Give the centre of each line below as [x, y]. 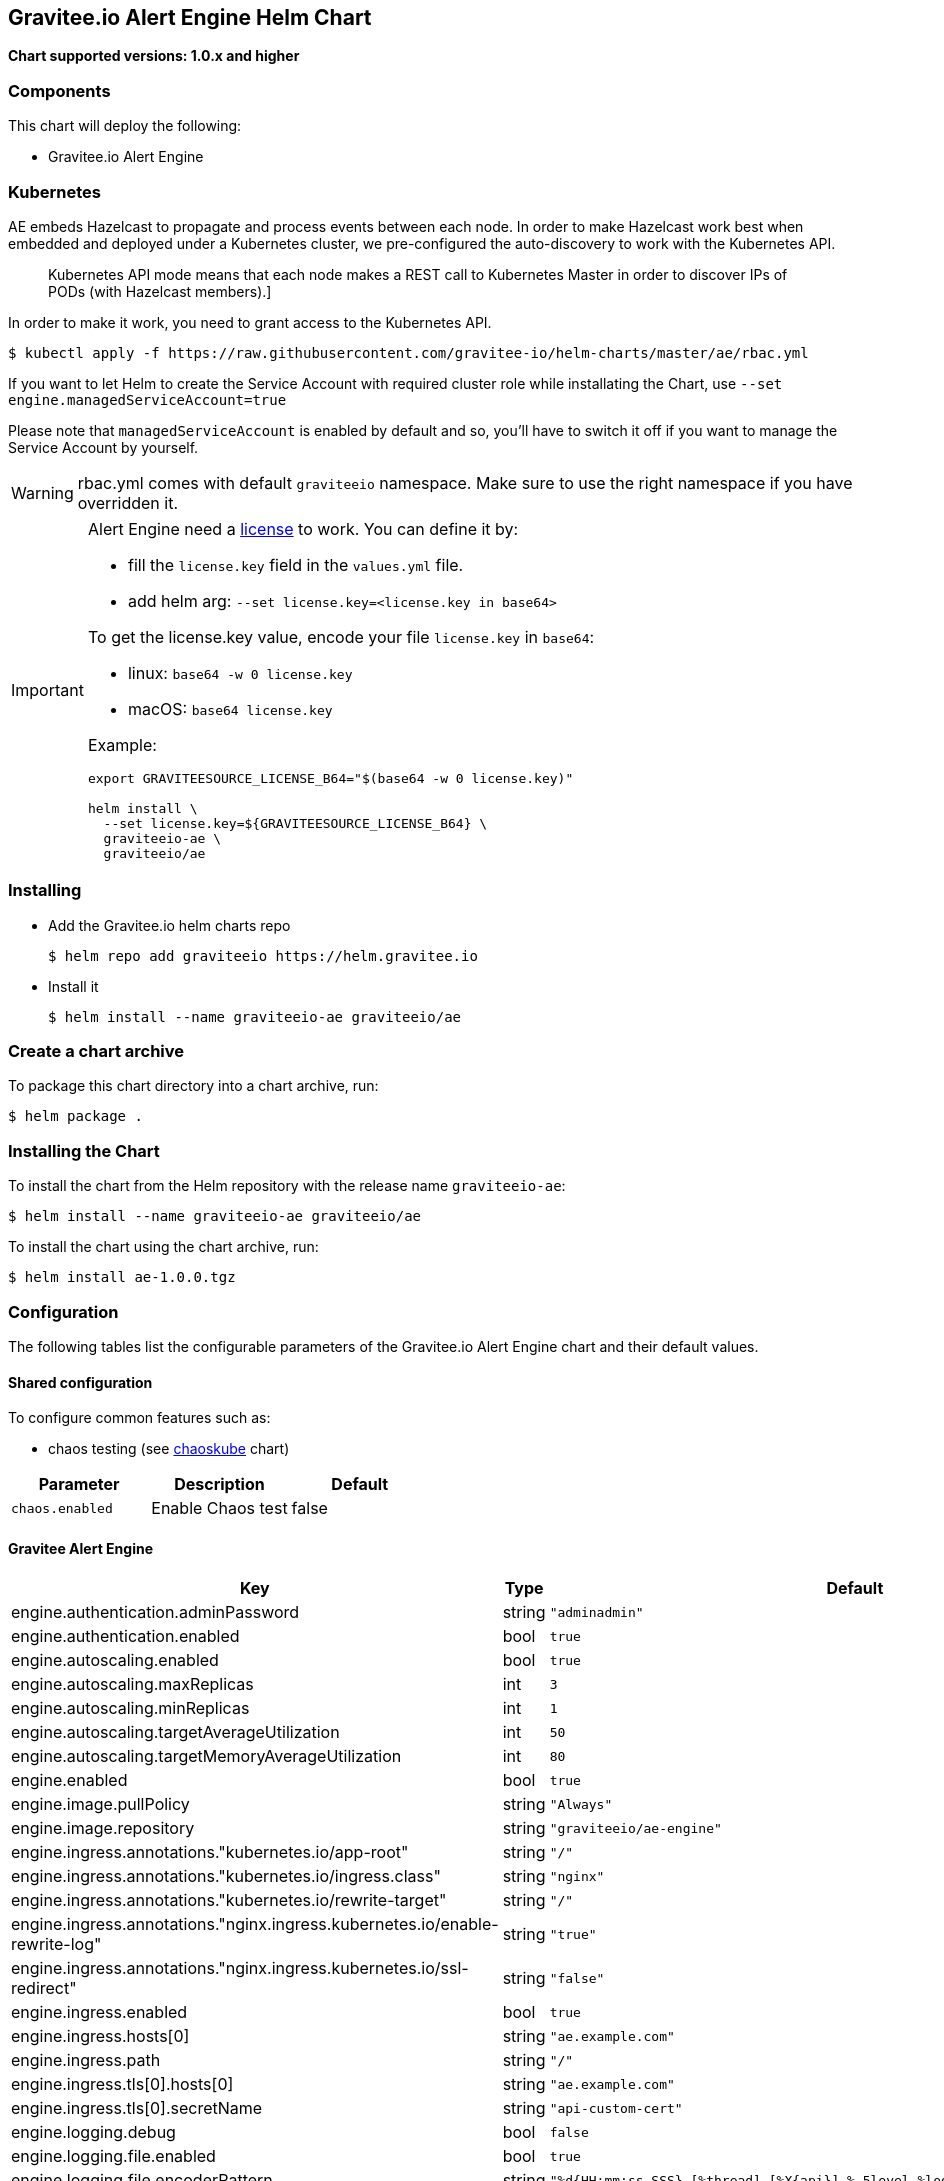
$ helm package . [75, 1116]
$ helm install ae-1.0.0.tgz [122, 1277]
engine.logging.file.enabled [113, 2156]
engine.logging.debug [93, 2132]
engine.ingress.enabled [99, 2012]
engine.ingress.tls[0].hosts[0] [122, 2084]
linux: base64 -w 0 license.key [240, 672]
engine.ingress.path [86, 2060]
